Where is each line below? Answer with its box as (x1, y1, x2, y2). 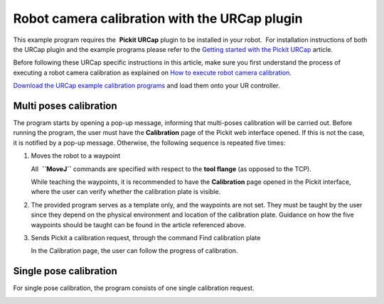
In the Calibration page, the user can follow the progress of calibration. (31, 246, 238, 255)
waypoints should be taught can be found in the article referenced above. (31, 220, 247, 229)
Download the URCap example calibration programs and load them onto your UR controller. (13, 82, 280, 90)
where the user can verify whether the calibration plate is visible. (31, 188, 221, 196)
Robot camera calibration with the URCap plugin (13, 11, 303, 26)
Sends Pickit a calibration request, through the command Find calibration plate (31, 233, 261, 241)
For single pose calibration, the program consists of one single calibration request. (13, 284, 255, 293)
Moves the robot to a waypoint (31, 151, 121, 160)
